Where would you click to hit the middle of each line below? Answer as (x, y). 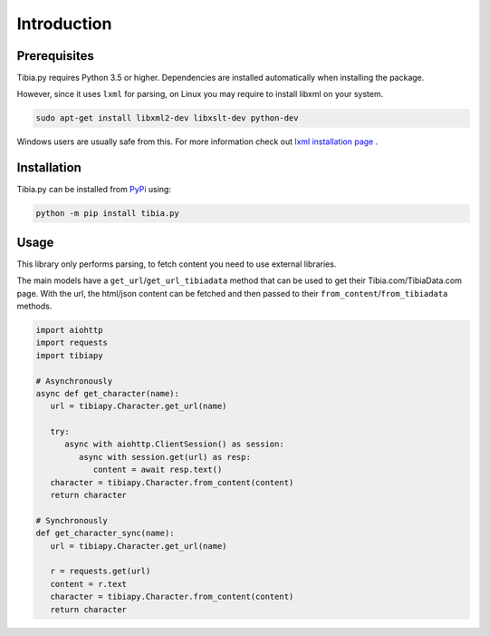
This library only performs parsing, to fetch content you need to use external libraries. (177, 264)
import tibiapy (69, 355)
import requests (72, 343)
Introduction (64, 24)
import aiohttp (69, 330)
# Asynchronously (74, 381)
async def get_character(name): (108, 393)
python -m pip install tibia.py (108, 214)
